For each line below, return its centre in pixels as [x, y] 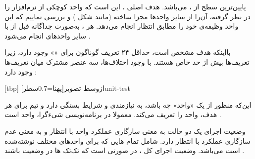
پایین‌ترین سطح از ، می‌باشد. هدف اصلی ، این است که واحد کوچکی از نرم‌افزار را [125, 6]
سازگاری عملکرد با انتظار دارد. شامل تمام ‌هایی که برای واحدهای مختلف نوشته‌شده [127, 140]
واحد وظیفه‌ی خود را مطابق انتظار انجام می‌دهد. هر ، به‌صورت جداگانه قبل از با [122, 26]
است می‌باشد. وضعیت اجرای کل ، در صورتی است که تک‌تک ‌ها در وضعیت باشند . [125, 150]
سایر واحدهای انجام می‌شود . [48, 35]
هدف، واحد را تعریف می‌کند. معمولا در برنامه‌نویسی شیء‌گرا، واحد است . [113, 114]
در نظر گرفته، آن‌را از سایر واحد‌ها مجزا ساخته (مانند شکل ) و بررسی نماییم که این [127, 16]
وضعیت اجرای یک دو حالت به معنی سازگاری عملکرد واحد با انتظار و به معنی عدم [125, 131]
